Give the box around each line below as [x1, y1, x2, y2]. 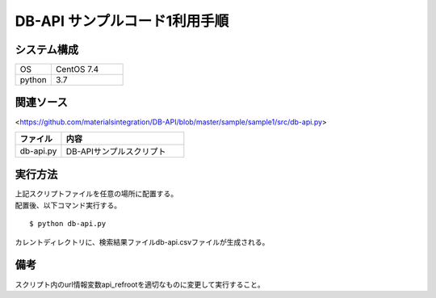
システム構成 [15, 43, 79, 57]
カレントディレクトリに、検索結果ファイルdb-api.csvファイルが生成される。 [15, 237, 270, 246]
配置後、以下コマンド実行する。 [15, 200, 121, 210]
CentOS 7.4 [55, 64, 99, 75]
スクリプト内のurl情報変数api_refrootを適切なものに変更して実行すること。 [15, 279, 266, 289]
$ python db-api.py [29, 219, 107, 229]
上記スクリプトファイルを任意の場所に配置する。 [15, 189, 178, 199]
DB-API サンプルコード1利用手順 [15, 12, 229, 30]
